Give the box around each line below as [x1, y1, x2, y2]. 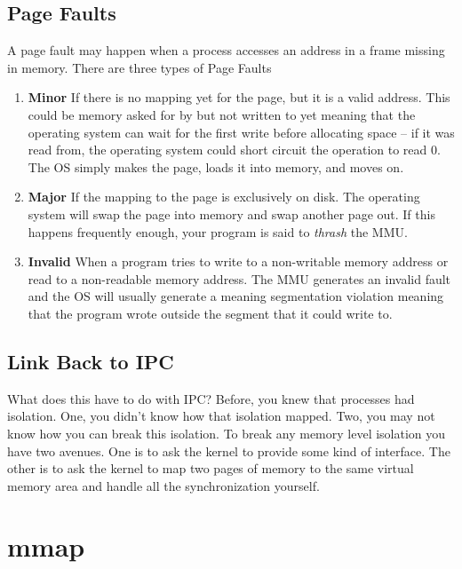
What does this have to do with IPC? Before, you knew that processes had [7, 389, 415, 407]
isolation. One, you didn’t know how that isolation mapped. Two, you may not [7, 407, 435, 425]
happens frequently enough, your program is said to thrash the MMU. [28, 222, 408, 241]
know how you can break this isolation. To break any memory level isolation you [7, 423, 446, 442]
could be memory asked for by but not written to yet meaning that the [28, 105, 416, 123]
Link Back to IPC [7, 347, 174, 375]
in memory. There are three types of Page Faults [7, 58, 272, 76]
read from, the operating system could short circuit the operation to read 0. [28, 140, 441, 159]
